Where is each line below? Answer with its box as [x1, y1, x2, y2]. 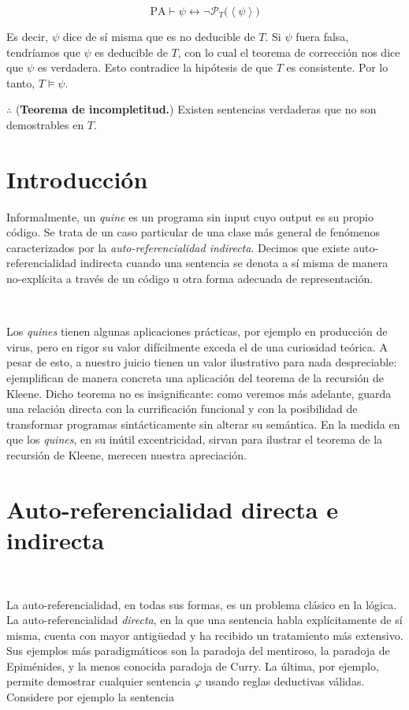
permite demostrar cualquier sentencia [6, 673, 191, 690]
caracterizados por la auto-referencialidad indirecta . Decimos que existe [6, 239, 350, 255]
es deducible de [95, 43, 168, 60]
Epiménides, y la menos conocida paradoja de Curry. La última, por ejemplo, [6, 657, 379, 674]
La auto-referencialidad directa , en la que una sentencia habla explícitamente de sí [6, 611, 403, 628]
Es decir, [6, 28, 49, 44]
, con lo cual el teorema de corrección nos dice [177, 43, 400, 60]
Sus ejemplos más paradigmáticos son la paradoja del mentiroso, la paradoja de [6, 642, 390, 659]
